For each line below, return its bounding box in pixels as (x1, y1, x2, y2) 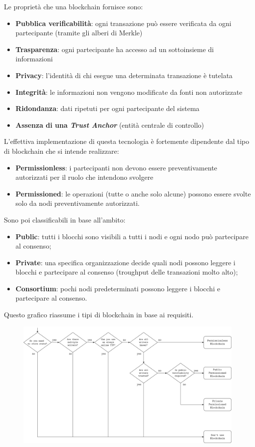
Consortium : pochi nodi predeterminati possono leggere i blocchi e (15, 283, 220, 293)
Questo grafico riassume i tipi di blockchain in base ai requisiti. (4, 309, 194, 320)
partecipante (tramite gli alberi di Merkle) (15, 28, 143, 38)
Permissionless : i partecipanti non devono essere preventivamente (15, 162, 217, 172)
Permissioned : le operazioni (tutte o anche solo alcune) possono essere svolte (15, 188, 251, 198)
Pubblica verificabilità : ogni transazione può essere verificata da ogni (15, 18, 231, 28)
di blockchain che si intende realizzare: (4, 145, 119, 156)
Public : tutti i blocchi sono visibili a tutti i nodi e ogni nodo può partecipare (15, 231, 249, 241)
